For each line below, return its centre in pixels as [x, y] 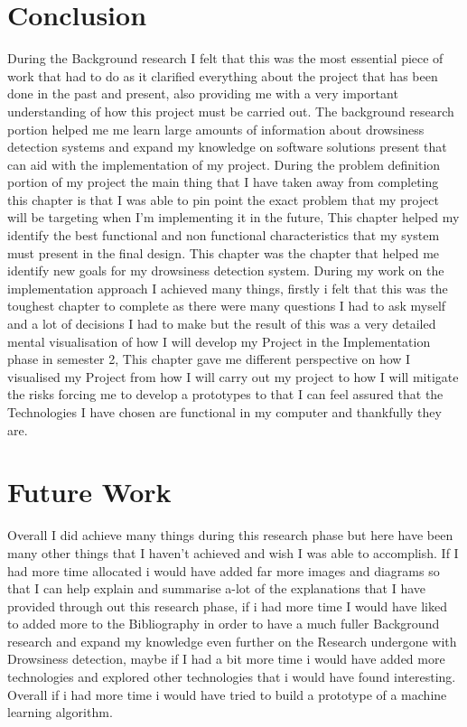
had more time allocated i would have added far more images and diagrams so [224, 570]
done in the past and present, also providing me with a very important [203, 93]
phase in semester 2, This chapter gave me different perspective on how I [209, 359]
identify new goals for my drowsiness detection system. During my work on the [226, 270]
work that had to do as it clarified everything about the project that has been [223, 75]
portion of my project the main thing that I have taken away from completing [223, 182]
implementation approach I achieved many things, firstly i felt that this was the [228, 288]
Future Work [89, 492]
